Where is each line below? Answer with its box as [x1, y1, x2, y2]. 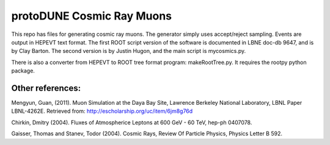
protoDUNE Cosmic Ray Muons [11, 9, 172, 23]
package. [11, 67, 35, 74]
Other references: [11, 83, 81, 93]
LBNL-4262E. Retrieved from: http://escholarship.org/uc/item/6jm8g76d [11, 107, 193, 115]
